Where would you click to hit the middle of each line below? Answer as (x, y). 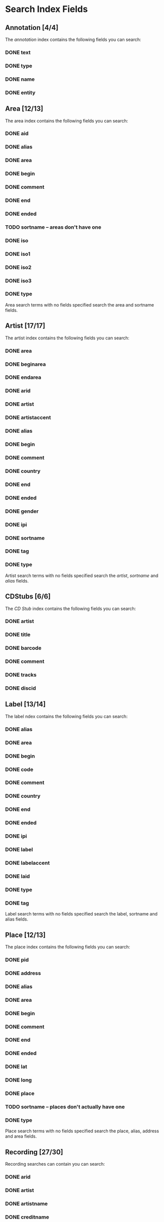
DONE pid (17, 959)
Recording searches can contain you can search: (55, 1164)
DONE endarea (23, 377)
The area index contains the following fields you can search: (67, 121)
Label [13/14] (26, 704)
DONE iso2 (18, 267)
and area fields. (21, 1136)
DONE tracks (21, 675)
